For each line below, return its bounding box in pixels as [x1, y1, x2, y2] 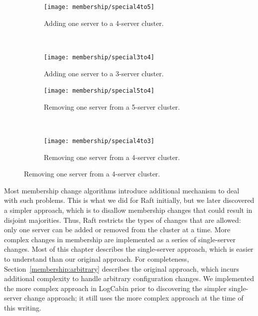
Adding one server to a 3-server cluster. [44, 68, 164, 78]
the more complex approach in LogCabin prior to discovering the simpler [4, 283, 227, 293]
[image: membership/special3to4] [44, 53, 154, 61]
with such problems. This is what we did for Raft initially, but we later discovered [4, 195, 255, 205]
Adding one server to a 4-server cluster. [44, 17, 164, 28]
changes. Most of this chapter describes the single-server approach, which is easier [4, 244, 254, 254]
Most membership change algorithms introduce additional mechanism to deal [4, 185, 240, 195]
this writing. [4, 302, 41, 313]
